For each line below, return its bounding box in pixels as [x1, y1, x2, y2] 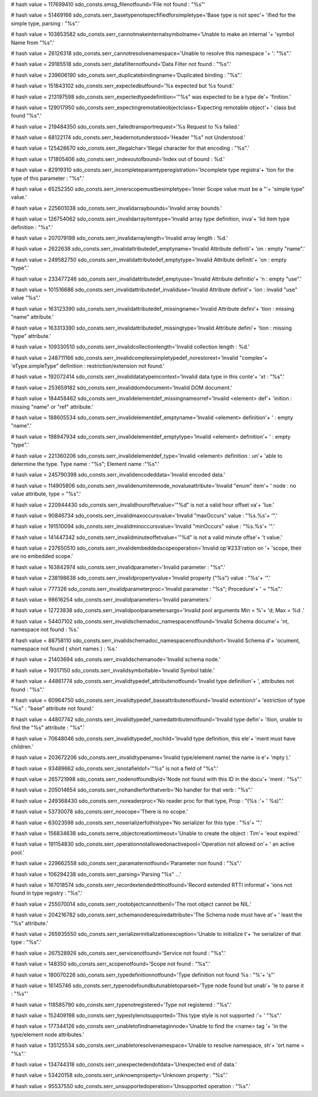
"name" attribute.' [11, 313, 54, 321]
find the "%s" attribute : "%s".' [11, 724, 85, 731]
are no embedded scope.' [11, 553, 74, 560]
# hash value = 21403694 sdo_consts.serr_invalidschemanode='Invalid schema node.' [11, 656, 221, 663]
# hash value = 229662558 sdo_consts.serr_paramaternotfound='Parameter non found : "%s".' [11, 860, 241, 867]
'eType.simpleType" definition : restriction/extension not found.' [11, 363, 165, 370]
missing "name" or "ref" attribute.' [11, 403, 94, 410]
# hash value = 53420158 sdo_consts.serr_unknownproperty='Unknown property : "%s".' [11, 1072, 228, 1079]
